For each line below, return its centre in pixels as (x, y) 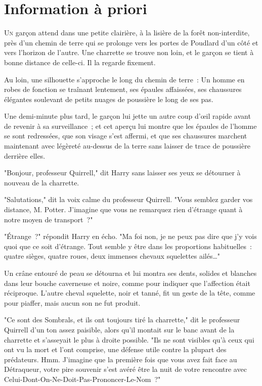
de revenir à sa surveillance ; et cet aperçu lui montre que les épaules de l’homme (130, 126)
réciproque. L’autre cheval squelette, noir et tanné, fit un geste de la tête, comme (130, 293)
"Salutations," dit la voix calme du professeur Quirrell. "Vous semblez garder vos (128, 199)
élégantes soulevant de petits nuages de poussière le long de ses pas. (109, 99)
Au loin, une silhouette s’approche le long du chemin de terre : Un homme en (124, 79)
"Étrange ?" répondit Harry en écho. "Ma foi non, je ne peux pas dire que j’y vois (130, 236)
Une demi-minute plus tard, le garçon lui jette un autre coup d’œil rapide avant (127, 116)
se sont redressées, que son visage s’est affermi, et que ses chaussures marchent (126, 136)
